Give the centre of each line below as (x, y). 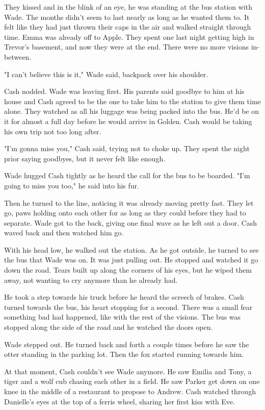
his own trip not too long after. (53, 131)
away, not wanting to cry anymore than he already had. (91, 280)
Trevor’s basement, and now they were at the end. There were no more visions (126, 47)
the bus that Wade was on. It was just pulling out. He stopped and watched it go (131, 260)
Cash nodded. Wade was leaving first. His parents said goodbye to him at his (124, 91)
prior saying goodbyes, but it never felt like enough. (85, 158)
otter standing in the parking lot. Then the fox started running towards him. (124, 354)
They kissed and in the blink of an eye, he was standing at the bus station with (128, 7)
